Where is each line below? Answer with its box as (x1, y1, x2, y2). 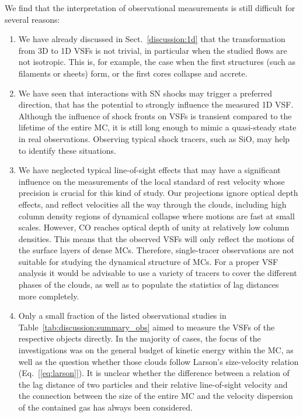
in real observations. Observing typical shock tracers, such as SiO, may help (18, 132, 290, 144)
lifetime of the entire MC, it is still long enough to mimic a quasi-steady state (18, 121, 297, 133)
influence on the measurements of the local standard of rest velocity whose (18, 175, 285, 187)
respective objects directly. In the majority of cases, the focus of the (18, 332, 261, 344)
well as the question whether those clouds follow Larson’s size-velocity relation (18, 355, 299, 367)
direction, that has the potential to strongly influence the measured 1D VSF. (18, 98, 294, 111)
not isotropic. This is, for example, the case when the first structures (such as (18, 56, 295, 68)
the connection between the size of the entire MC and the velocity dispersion (18, 390, 293, 402)
